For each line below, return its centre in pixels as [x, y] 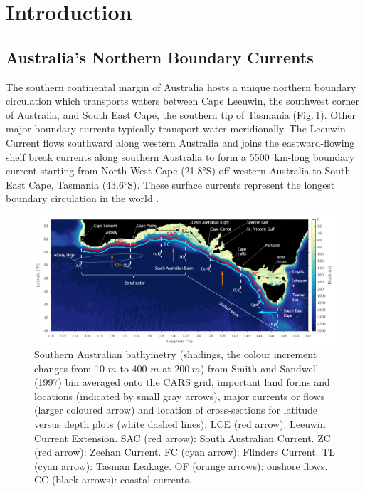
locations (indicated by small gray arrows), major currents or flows [180, 396]
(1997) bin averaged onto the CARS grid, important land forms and [182, 382]
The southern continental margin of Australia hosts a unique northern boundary [181, 87]
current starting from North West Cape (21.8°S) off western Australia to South [178, 171]
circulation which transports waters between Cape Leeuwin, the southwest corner [182, 101]
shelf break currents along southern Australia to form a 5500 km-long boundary [180, 156]
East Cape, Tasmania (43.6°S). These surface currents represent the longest [170, 184]
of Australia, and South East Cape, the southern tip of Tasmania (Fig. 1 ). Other [181, 114]
